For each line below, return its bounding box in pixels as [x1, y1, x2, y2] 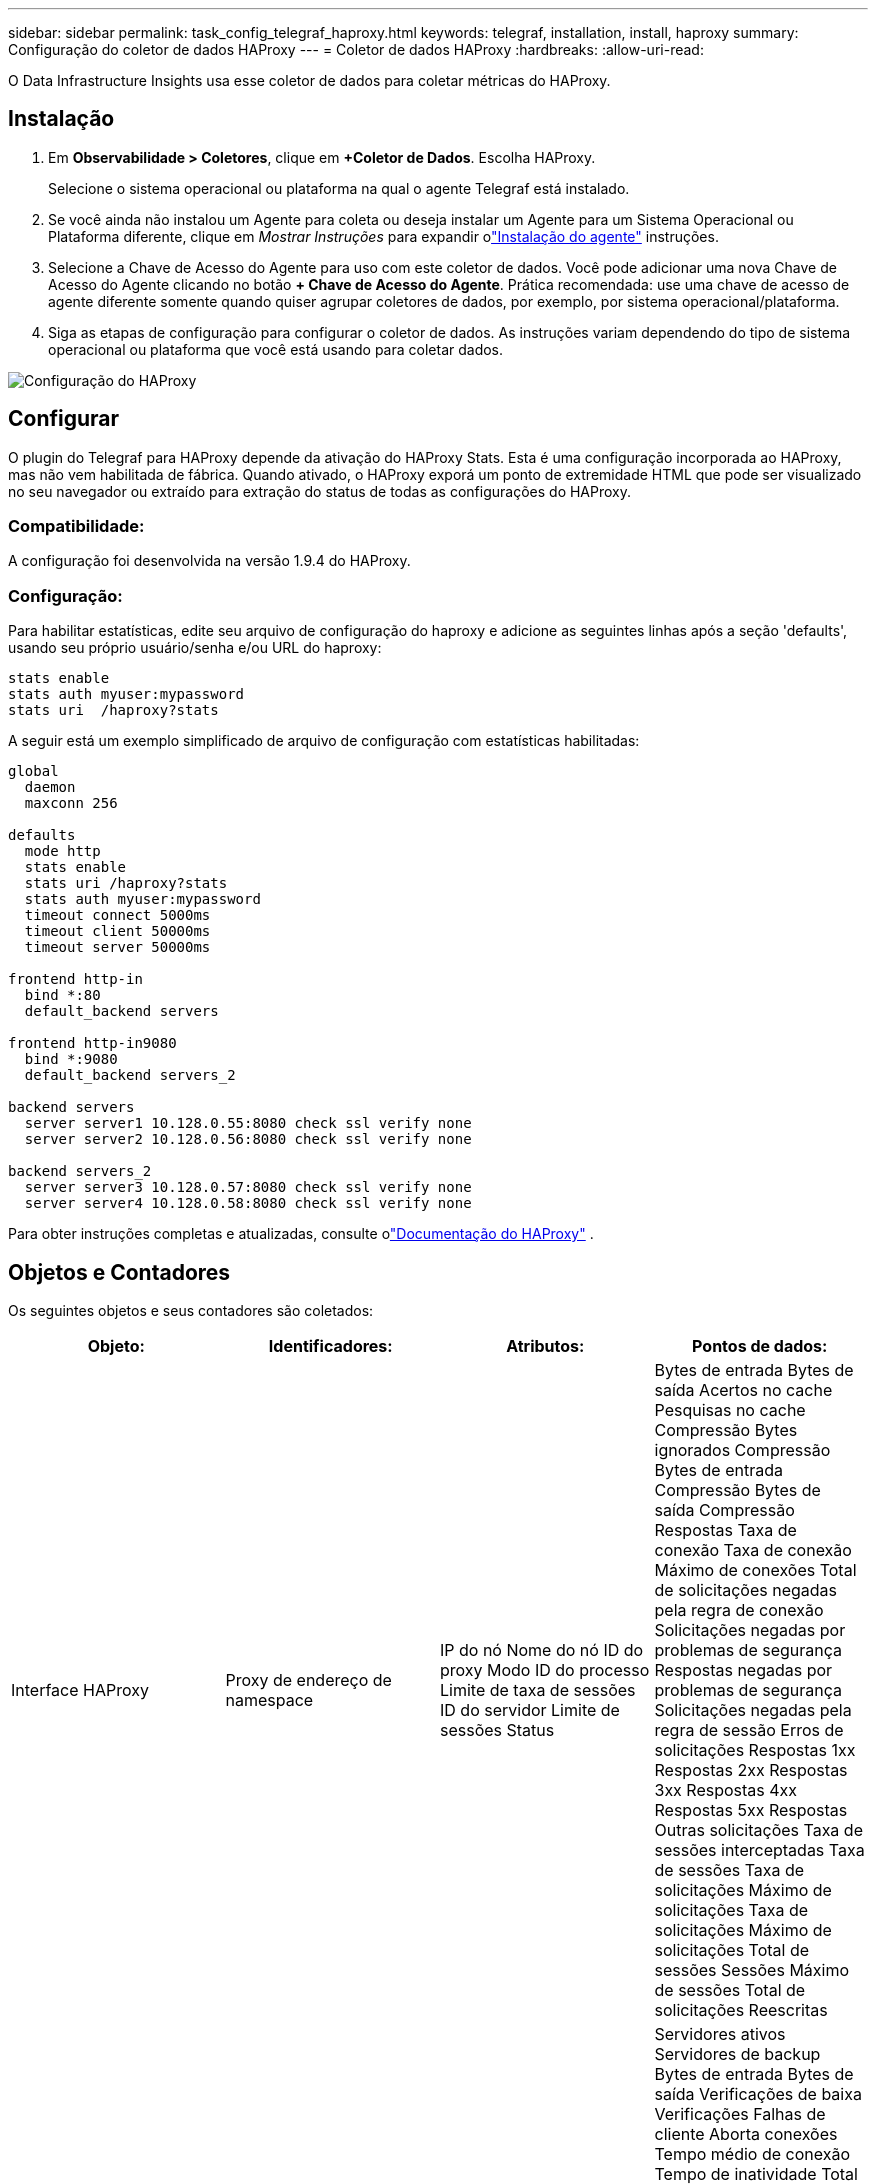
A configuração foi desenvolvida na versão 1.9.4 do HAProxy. [8, 552, 411, 570]
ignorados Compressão [654, 1440, 831, 1461]
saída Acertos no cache [654, 1380, 833, 1401]
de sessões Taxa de [654, 1860, 805, 1881]
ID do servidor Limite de [440, 1700, 620, 1721]
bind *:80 [24, 987, 101, 1004]
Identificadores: [268, 1336, 393, 1357]
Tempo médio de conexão [654, 2144, 851, 2165]
